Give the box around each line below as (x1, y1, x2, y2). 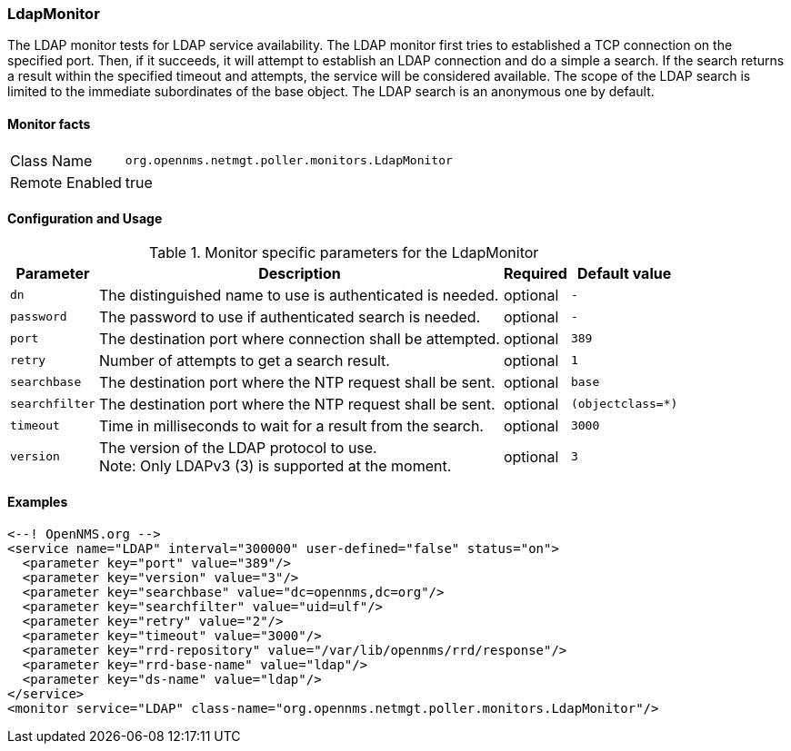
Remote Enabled (10, 173, 122, 192)
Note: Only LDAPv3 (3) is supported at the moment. (98, 456, 452, 475)
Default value (577, 263, 672, 282)
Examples (7, 494, 68, 510)
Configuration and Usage (7, 211, 163, 227)
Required (503, 263, 567, 282)
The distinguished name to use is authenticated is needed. (98, 285, 499, 304)
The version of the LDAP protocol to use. (98, 438, 377, 457)
